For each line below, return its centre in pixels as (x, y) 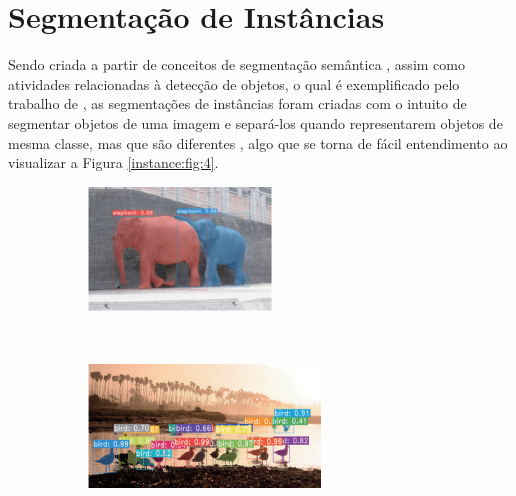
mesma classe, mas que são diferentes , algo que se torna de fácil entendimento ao (258, 142)
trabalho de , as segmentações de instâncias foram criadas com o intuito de (237, 103)
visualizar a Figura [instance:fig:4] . (113, 162)
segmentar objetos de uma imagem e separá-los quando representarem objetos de (255, 122)
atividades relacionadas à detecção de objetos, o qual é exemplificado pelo (234, 83)
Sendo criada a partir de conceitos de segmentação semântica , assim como (236, 64)
